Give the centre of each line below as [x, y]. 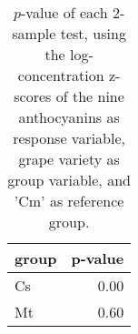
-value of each [64, 12]
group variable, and [69, 180]
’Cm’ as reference [69, 201]
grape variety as [69, 159]
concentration [61, 75]
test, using [93, 33]
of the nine [90, 96]
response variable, [69, 138]
